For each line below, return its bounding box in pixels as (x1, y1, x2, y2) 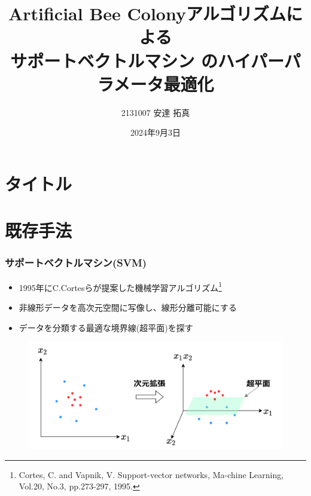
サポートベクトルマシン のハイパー (10, 48, 284, 72)
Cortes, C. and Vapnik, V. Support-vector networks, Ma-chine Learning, (19, 468, 284, 480)
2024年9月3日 (130, 126, 181, 139)
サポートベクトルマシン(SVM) (5, 255, 147, 270)
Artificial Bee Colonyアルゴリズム (8, 1, 286, 26)
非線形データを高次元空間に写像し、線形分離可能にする (19, 301, 237, 313)
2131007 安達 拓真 (121, 106, 190, 118)
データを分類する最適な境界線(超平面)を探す (19, 321, 193, 333)
